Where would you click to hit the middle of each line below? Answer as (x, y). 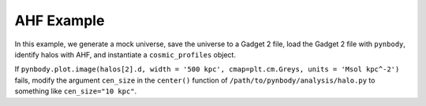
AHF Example (60, 20)
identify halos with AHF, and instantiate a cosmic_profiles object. (125, 54)
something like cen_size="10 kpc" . (76, 91)
